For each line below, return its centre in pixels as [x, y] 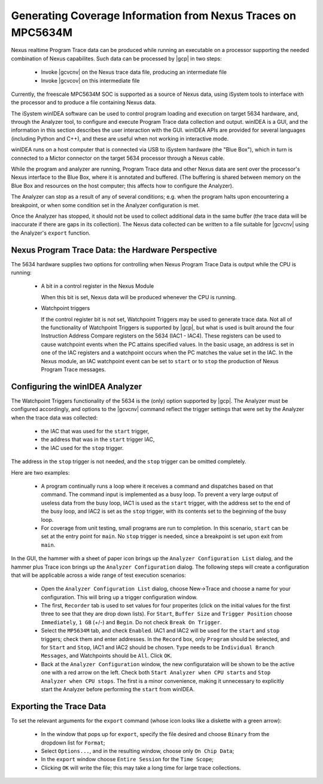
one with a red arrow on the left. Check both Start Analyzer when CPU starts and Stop [156, 673]
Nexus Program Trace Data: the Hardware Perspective [114, 250]
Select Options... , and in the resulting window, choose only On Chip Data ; [138, 751]
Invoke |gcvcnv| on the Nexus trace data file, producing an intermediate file [134, 72]
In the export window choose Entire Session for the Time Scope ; [127, 759]
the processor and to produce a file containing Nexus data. [84, 102]
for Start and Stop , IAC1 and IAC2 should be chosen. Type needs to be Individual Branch [158, 648]
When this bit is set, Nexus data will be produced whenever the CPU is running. [139, 297]
